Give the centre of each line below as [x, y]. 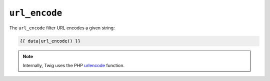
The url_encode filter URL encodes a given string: [62, 28]
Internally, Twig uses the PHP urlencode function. [74, 65]
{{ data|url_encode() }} [50, 41]
